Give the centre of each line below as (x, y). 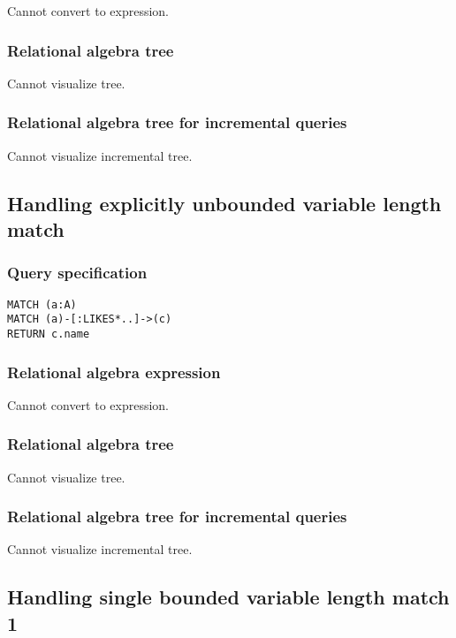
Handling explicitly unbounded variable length (224, 203)
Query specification (77, 273)
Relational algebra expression (114, 372)
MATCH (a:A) (42, 304)
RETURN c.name (49, 334)
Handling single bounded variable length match (228, 597)
